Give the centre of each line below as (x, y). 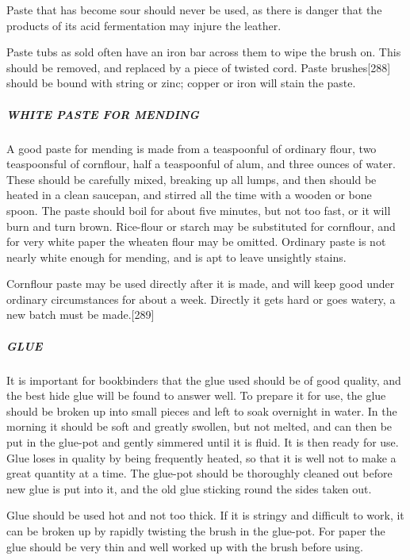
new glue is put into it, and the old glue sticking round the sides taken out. (189, 488)
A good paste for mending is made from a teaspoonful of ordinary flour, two (192, 148)
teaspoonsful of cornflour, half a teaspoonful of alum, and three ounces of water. (201, 164)
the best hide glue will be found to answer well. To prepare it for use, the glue (196, 395)
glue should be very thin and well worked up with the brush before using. (185, 546)
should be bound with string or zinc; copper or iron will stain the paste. (181, 83)
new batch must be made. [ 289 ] (80, 315)
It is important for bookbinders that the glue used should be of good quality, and (204, 380)
